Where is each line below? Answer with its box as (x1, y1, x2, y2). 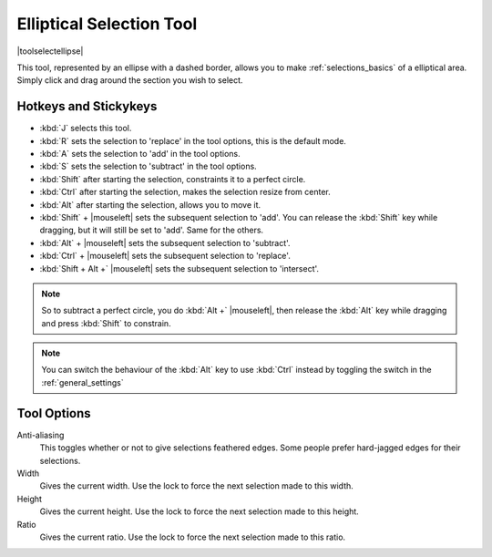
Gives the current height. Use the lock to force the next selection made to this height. (39, 506, 359, 517)
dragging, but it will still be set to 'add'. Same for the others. (39, 224, 264, 236)
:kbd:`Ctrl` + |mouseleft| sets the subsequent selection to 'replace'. (39, 251, 291, 262)
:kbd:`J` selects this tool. (39, 123, 132, 134)
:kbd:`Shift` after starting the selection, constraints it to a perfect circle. (39, 173, 306, 184)
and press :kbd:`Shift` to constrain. (41, 317, 172, 328)
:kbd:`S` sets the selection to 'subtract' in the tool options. (39, 160, 257, 172)
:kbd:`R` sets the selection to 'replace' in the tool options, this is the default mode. (39, 135, 346, 146)
